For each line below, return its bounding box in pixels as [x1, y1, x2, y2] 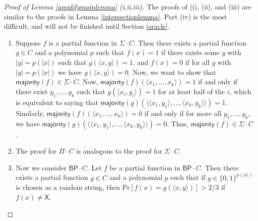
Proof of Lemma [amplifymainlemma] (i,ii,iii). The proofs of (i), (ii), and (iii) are [4, 1, 252, 11]
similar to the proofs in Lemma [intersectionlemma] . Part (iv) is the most [4, 11, 227, 21]
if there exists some [161, 47, 220, 57]
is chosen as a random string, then [15, 182, 120, 192]
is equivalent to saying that [15, 97, 99, 107]
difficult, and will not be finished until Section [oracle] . [4, 21, 170, 31]
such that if [170, 172, 205, 182]
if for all [185, 56, 210, 67]
